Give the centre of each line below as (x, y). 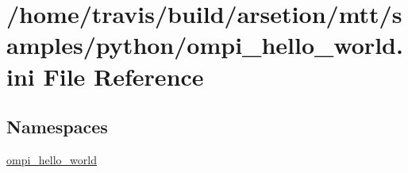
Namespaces (57, 127)
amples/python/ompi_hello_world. (205, 45)
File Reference (123, 76)
